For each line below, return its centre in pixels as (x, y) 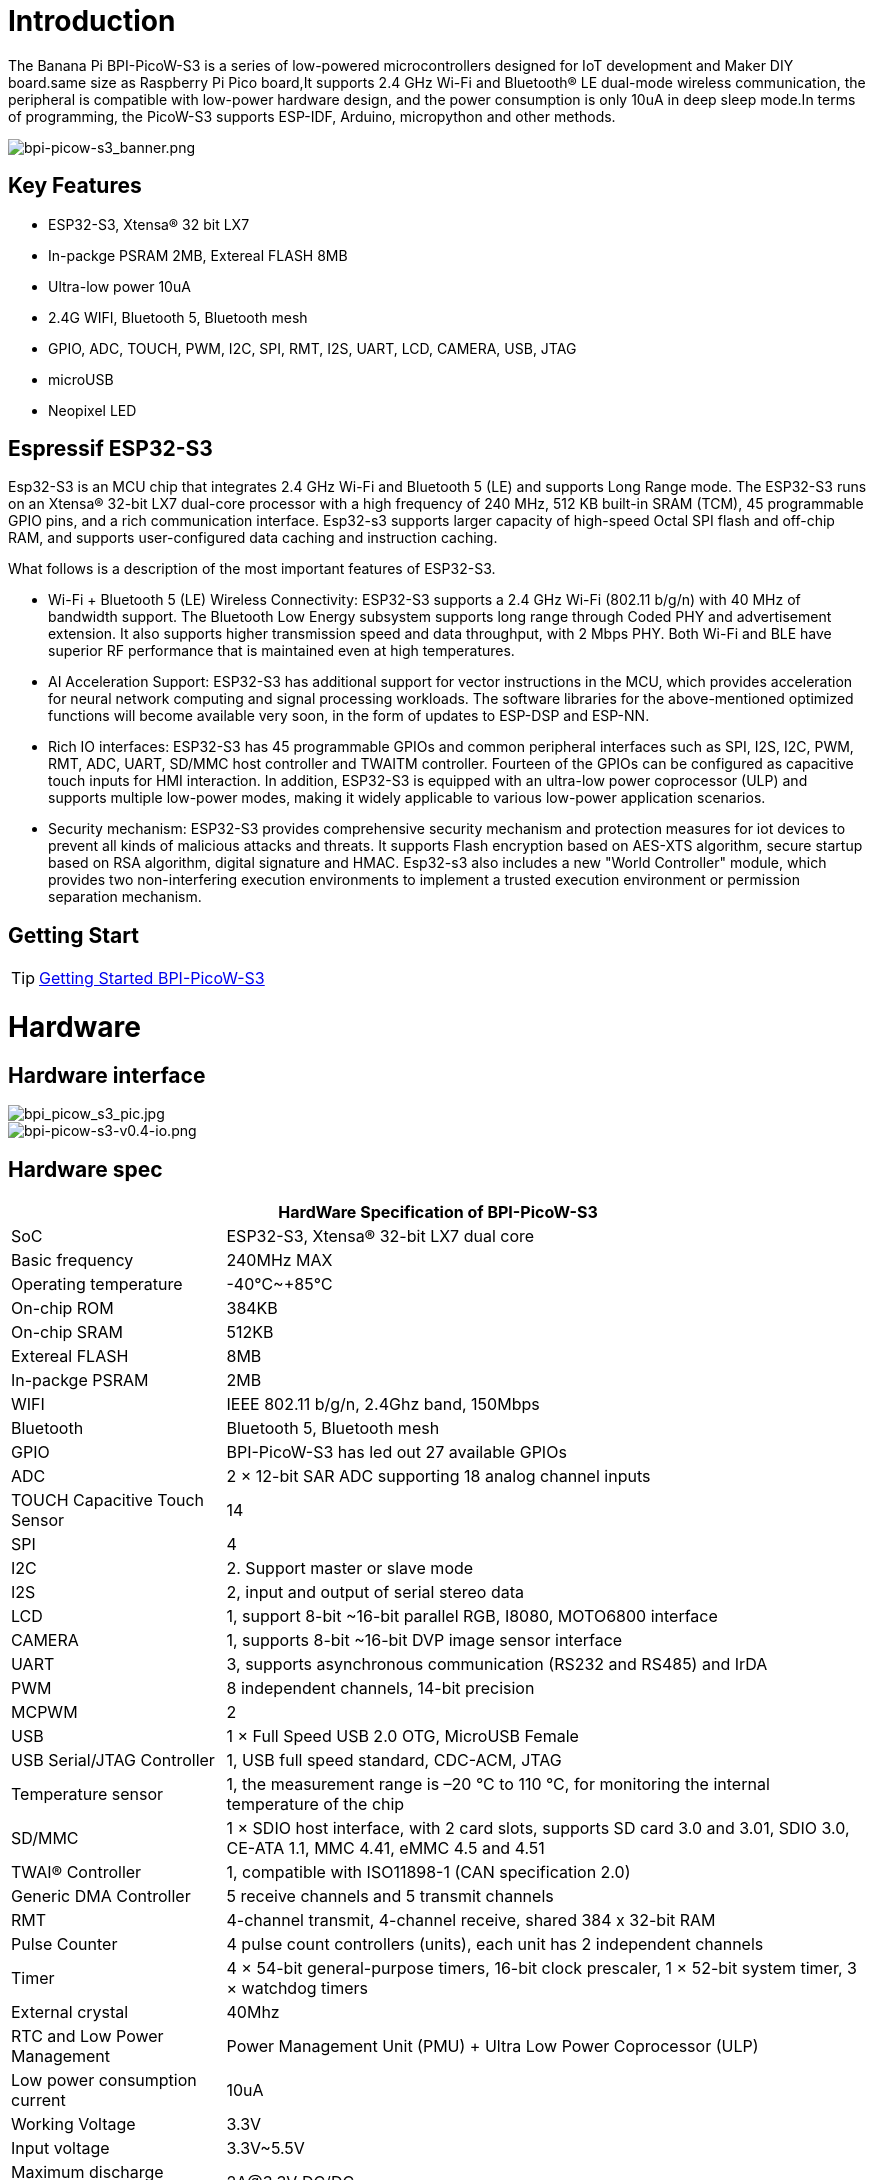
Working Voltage (73, 2124)
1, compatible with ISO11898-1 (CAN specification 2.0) (428, 1872)
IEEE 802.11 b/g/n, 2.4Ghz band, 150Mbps (383, 1404)
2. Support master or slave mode (350, 1568)
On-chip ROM (62, 1308)
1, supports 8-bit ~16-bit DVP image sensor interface (424, 1640)
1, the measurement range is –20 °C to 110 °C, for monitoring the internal (498, 1784)
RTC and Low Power (87, 2036)
